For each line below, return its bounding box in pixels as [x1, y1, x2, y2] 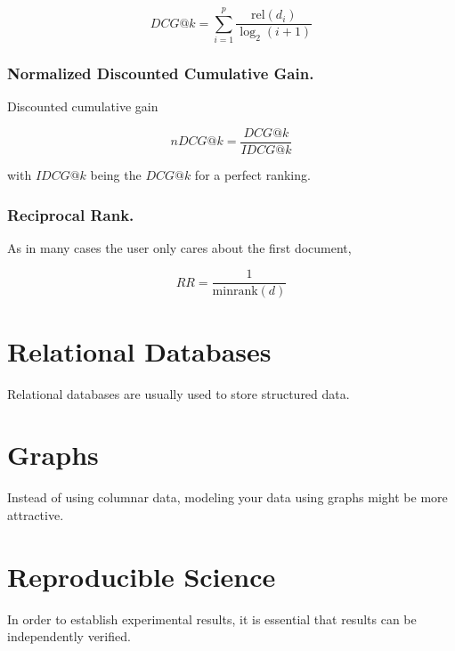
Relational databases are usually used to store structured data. [7, 384, 350, 403]
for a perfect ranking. [194, 166, 311, 183]
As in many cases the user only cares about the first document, [7, 238, 352, 256]
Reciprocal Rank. [7, 203, 134, 225]
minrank [212, 285, 258, 298]
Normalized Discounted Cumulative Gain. [7, 62, 314, 85]
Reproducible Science [7, 557, 276, 594]
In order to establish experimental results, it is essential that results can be [7, 609, 417, 628]
